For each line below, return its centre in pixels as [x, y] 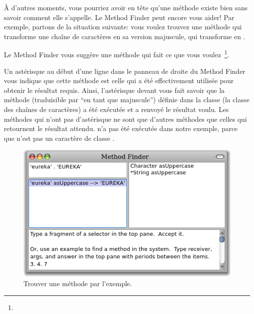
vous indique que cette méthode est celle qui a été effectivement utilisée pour [119, 80]
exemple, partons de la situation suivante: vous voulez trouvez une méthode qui [123, 27]
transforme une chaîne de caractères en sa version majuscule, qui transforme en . [125, 36]
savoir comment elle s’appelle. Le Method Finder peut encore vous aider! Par [119, 17]
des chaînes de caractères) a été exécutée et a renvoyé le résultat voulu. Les [116, 109]
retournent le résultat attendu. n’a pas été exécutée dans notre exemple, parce [121, 128]
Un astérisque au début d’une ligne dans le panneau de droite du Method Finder [125, 71]
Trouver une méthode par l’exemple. [78, 283]
